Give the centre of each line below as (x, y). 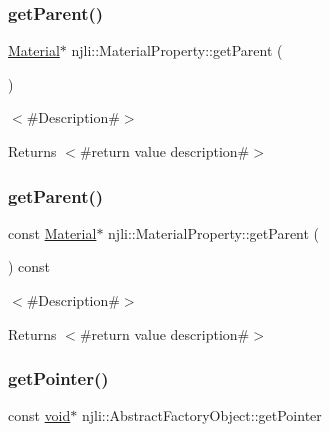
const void (39, 415)
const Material (52, 232)
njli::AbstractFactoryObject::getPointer (201, 415)
